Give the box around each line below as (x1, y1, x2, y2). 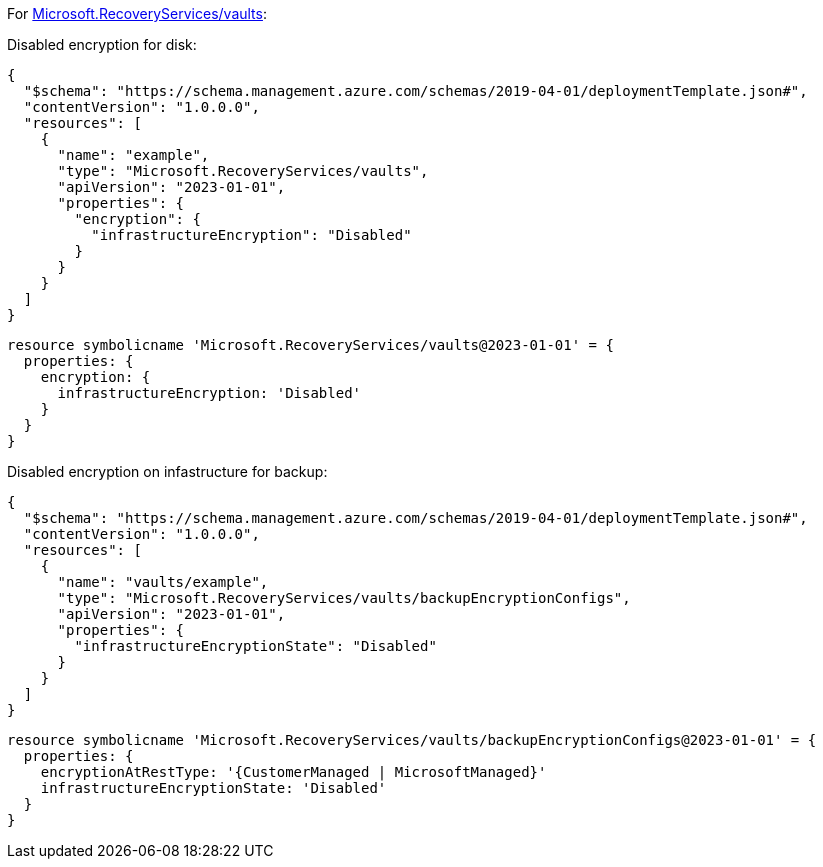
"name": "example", (57, 147, 210, 163)
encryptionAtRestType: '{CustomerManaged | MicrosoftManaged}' (40, 764, 547, 780)
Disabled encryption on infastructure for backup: (7, 463, 328, 480)
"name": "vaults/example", (57, 574, 269, 590)
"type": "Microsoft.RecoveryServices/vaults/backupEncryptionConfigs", (57, 590, 631, 606)
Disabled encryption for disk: (7, 36, 197, 53)
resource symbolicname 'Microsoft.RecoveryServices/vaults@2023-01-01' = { (7, 337, 614, 353)
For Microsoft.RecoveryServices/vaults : (7, 5, 267, 22)
